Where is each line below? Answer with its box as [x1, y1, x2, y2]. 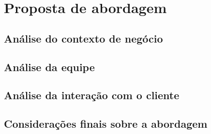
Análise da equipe [4, 59, 95, 74]
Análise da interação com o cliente [4, 88, 180, 103]
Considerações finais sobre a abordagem [4, 116, 208, 131]
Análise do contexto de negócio [4, 30, 163, 45]
